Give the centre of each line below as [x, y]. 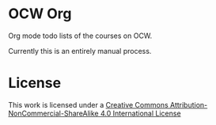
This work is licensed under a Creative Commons [88, 104]
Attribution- [189, 104]
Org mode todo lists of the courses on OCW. [80, 36]
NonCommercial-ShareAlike [53, 113]
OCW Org [40, 14]
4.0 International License [140, 113]
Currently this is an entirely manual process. [80, 51]
